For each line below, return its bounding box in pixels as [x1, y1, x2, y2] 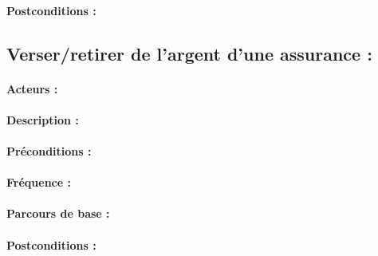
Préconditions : [6, 142, 92, 159]
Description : [6, 111, 79, 128]
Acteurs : [6, 80, 58, 96]
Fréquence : [6, 174, 71, 191]
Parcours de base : [6, 205, 110, 222]
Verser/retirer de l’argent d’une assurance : [6, 41, 372, 65]
